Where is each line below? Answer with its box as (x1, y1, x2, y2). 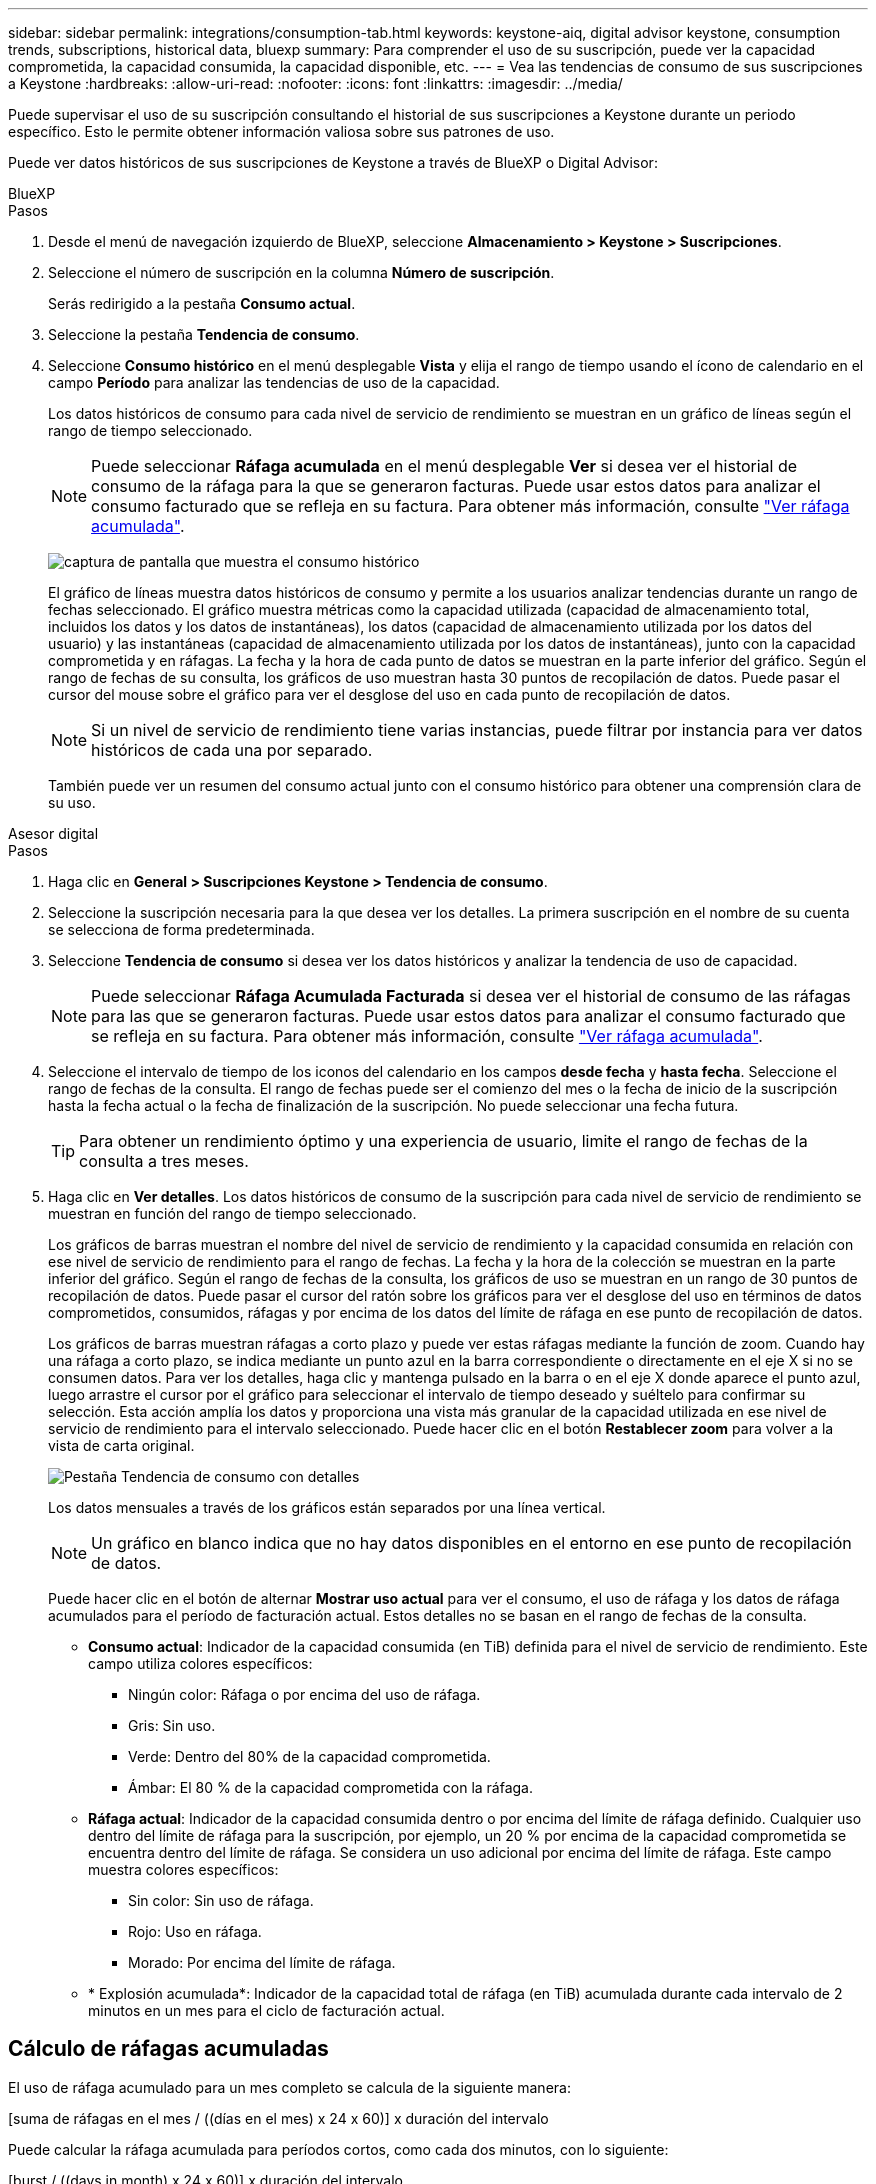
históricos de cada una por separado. (91, 740, 373, 760)
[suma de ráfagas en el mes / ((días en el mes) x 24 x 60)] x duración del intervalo (8, 2109, 549, 2127)
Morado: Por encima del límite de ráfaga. (128, 1954, 396, 1971)
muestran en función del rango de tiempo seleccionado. (48, 1205, 417, 1222)
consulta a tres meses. (79, 1151, 249, 1171)
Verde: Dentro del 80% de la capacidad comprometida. (128, 1748, 491, 1765)
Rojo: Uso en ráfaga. (128, 1923, 262, 1940)
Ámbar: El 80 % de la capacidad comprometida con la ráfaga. (128, 1779, 534, 1796)
